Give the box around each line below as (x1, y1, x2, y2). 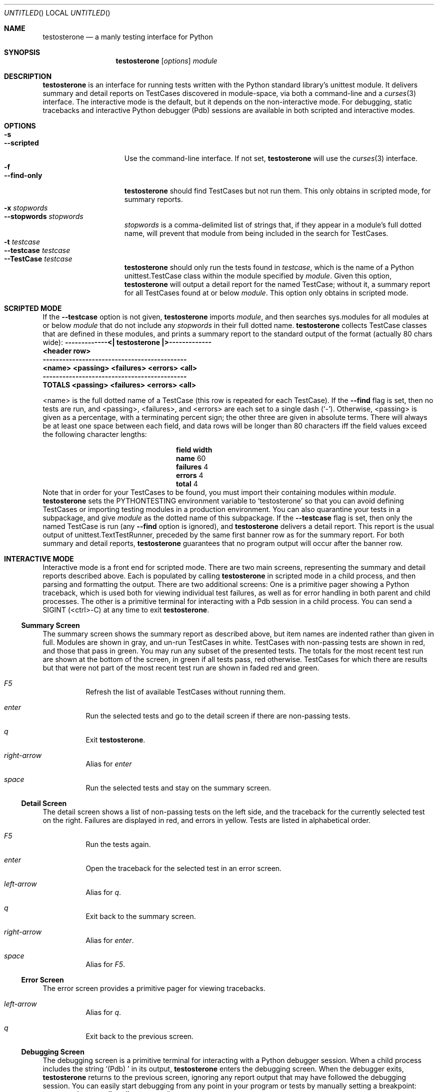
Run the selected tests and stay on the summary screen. (85, 783, 271, 792)
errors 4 (176, 471, 203, 479)
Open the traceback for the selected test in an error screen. (85, 864, 282, 872)
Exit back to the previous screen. (85, 1032, 194, 1040)
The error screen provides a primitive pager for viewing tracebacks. (42, 984, 265, 992)
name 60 (176, 454, 206, 462)
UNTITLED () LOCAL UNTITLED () (4, 8, 110, 17)
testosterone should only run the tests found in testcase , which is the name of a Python (124, 263, 414, 271)
